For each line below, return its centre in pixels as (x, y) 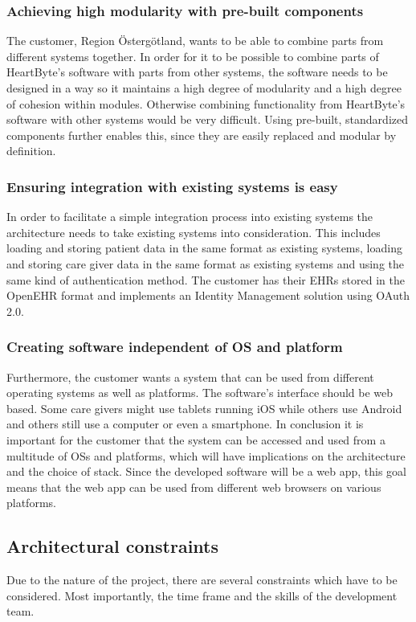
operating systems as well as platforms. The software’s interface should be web (200, 393)
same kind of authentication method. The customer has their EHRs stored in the (206, 279)
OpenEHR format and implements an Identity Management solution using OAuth (208, 295)
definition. (31, 151)
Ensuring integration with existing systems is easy (172, 186)
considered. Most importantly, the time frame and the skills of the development (202, 595)
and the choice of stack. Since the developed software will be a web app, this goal (207, 471)
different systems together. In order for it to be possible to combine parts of (193, 56)
